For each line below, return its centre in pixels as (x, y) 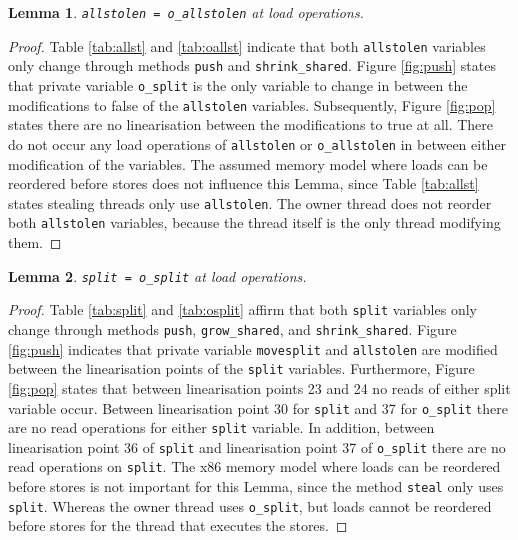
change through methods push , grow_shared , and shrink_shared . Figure (232, 328)
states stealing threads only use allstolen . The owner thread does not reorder (250, 202)
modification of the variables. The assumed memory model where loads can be (248, 163)
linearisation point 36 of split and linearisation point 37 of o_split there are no (257, 446)
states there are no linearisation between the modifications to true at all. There (251, 124)
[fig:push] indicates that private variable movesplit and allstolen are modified (253, 348)
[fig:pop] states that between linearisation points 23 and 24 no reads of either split (259, 387)
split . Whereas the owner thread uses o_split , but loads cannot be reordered (250, 505)
